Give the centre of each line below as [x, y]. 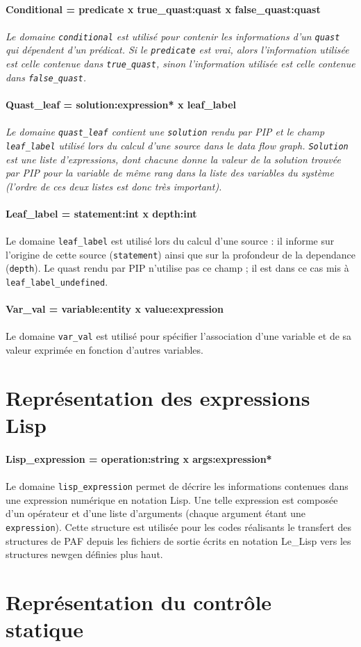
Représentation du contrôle [139, 601]
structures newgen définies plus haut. [84, 554]
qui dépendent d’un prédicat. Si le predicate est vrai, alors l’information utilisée [177, 50]
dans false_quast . [46, 77]
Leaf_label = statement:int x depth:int [101, 213]
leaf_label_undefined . [57, 282]
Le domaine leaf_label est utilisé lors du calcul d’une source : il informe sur [170, 241]
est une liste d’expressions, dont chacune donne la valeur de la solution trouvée [173, 159]
